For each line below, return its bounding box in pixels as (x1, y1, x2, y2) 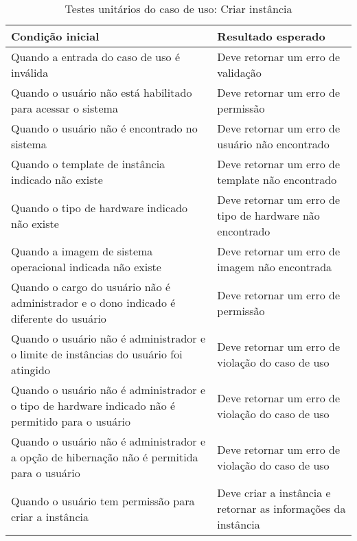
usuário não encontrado (217, 136, 330, 152)
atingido (11, 362, 50, 378)
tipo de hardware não (217, 207, 320, 223)
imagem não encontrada (217, 259, 332, 275)
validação (217, 65, 262, 80)
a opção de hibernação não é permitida (11, 449, 198, 465)
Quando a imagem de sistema (11, 243, 153, 259)
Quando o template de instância (11, 156, 165, 172)
